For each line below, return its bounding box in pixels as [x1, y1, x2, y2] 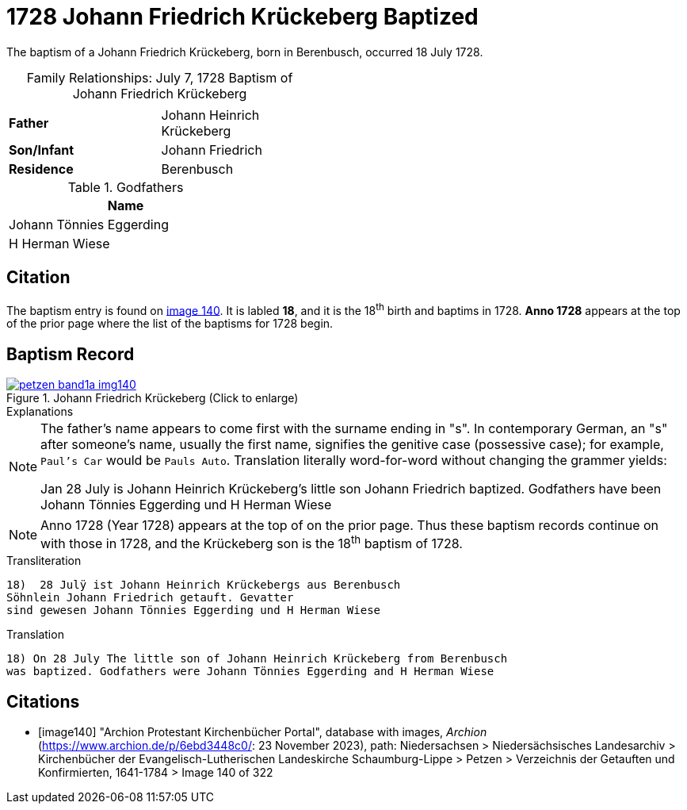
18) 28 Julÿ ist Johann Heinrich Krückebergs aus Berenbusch [6, 578, 401, 592]
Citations [6, 691, 80, 712]
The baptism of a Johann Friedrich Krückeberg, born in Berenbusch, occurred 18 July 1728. [6, 44, 483, 59]
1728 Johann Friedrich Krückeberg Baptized [6, 3, 479, 30]
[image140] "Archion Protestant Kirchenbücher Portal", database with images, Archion [38, 725, 487, 739]
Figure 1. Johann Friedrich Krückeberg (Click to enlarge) [6, 391, 299, 405]
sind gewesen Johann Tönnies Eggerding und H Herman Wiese [6, 604, 381, 617]
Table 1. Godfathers [67, 179, 184, 195]
